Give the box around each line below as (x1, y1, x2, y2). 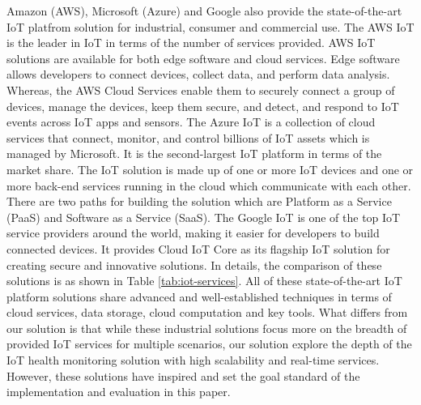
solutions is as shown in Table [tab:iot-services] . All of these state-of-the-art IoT (6, 272, 402, 289)
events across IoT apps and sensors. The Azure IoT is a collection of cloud (6, 113, 376, 130)
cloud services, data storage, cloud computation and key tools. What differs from (6, 304, 408, 321)
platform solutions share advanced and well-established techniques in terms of (6, 288, 392, 305)
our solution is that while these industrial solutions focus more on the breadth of (6, 319, 407, 336)
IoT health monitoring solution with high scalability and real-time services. (6, 352, 380, 369)
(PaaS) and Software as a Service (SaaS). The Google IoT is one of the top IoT (6, 208, 401, 225)
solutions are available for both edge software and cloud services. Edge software (6, 49, 400, 66)
